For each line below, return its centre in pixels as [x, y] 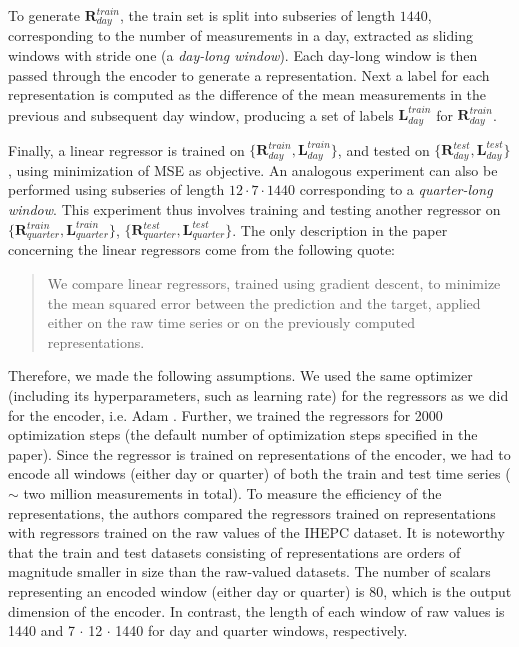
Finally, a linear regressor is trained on [126, 149]
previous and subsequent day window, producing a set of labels [201, 114]
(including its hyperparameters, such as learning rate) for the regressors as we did [258, 395]
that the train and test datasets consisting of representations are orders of [234, 551]
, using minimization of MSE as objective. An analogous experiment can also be [253, 169]
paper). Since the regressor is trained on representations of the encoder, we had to [259, 453]
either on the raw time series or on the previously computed [231, 322]
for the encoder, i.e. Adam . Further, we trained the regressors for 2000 [225, 414]
